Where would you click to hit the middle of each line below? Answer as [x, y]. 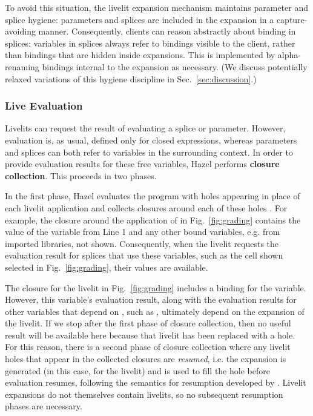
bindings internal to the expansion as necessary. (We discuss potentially [175, 66]
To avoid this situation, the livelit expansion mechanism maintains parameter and [156, 7]
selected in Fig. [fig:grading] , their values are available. [107, 267]
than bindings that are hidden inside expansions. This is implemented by [140, 55]
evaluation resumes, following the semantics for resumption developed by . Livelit [156, 382]
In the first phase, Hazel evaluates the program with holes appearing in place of [153, 196]
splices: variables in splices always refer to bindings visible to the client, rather [150, 43]
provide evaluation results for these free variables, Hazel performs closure [142, 164]
